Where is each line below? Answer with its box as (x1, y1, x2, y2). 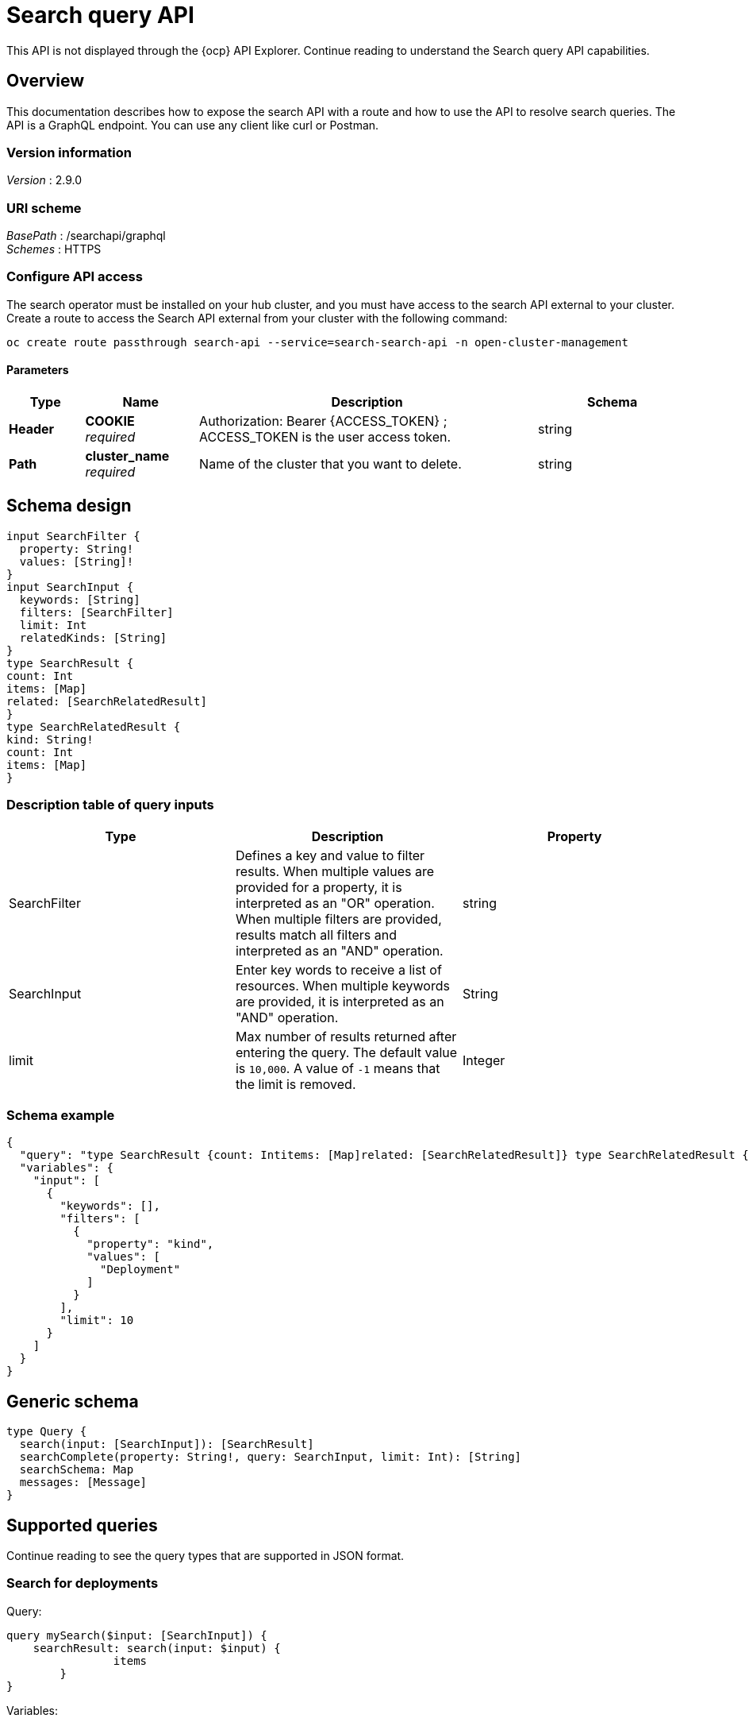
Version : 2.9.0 (6, 173, 82, 187)
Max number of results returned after (235, 1028, 457, 1044)
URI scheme (6, 199, 82, 216)
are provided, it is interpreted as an (235, 993, 444, 1010)
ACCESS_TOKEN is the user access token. (199, 429, 451, 446)
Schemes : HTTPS (6, 242, 102, 257)
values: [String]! (19, 554, 134, 568)
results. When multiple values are (235, 863, 434, 879)
